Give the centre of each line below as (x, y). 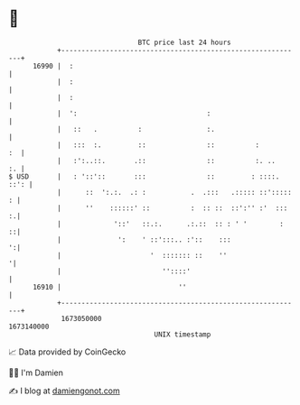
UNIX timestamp (183, 334)
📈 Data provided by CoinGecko (67, 352)
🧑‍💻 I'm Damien (36, 373)
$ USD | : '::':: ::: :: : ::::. (144, 176)
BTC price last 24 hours (184, 42)
